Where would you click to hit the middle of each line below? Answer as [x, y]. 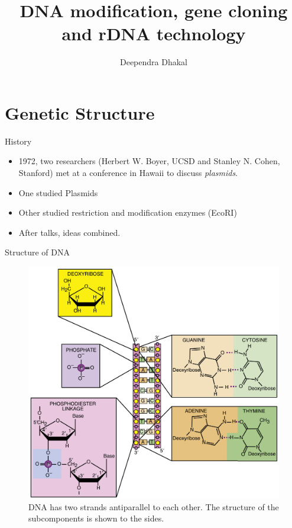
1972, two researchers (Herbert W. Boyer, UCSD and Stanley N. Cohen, [149, 161]
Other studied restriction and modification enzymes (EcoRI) [128, 212]
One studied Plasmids [58, 192]
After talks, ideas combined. [69, 232]
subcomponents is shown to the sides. [96, 518]
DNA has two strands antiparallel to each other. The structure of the [154, 506]
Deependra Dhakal [153, 62]
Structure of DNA [37, 252]
